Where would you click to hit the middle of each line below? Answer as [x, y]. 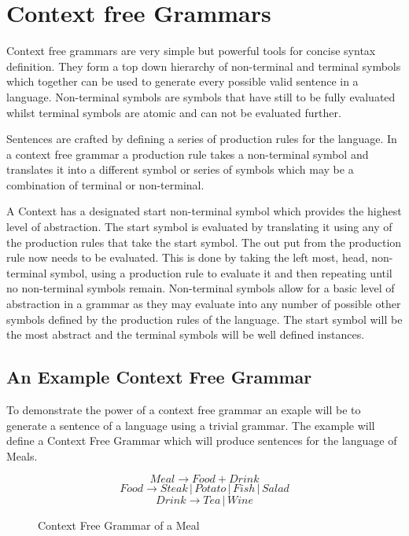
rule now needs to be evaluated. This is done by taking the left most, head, [187, 257]
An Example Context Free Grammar [159, 377]
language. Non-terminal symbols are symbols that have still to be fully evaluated [201, 96]
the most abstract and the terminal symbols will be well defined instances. [186, 334]
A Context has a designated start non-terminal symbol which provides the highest [204, 211]
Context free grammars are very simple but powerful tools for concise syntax [191, 51]
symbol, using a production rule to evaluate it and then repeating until [221, 272]
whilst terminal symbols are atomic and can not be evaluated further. [174, 112]
